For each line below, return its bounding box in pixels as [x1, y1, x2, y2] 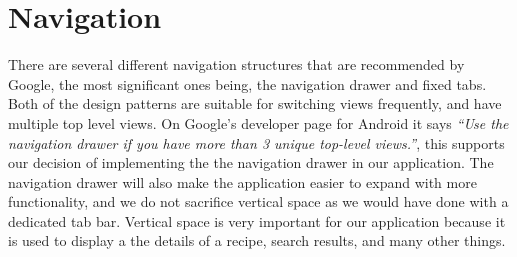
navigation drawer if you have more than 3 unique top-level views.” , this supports [8, 132, 505, 153]
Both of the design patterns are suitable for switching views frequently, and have [8, 93, 502, 114]
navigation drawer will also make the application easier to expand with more [8, 171, 477, 192]
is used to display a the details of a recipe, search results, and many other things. [8, 230, 506, 251]
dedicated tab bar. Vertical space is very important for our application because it [8, 210, 506, 231]
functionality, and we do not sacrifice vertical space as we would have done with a [8, 191, 509, 212]
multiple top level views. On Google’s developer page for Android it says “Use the [8, 112, 509, 133]
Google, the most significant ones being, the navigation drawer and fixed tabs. [8, 73, 487, 94]
